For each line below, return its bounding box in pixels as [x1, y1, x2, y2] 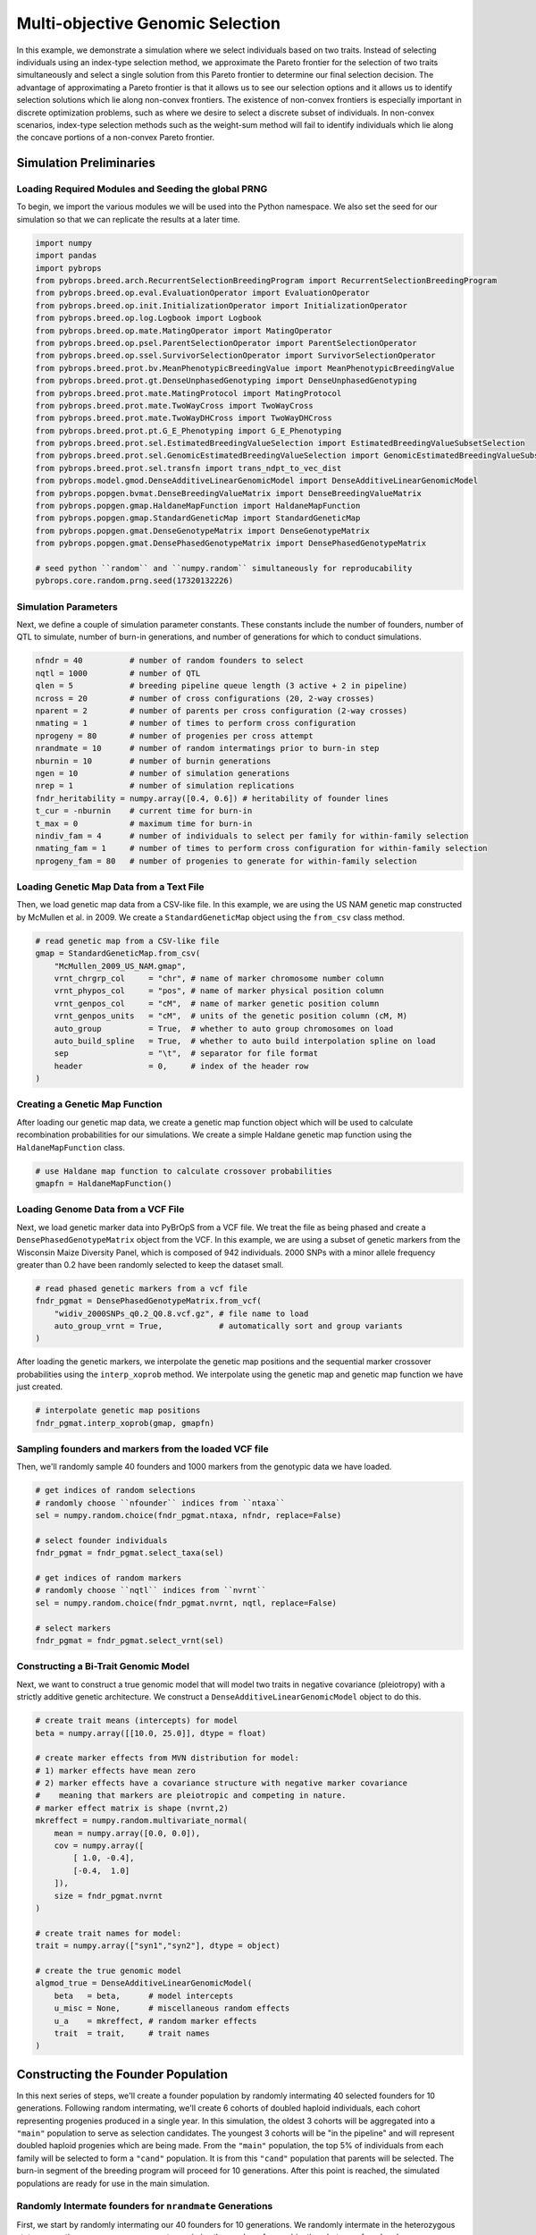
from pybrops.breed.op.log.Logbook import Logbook [35, 313, 263, 324]
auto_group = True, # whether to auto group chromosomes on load [54, 1024, 394, 1033]
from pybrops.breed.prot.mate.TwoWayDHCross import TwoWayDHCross [35, 413, 332, 424]
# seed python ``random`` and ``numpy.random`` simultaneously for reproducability [35, 563, 413, 573]
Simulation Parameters [16, 600, 118, 612]
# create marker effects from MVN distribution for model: [35, 1753, 299, 1763]
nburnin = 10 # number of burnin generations [35, 755, 272, 766]
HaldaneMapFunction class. [16, 1142, 125, 1152]
